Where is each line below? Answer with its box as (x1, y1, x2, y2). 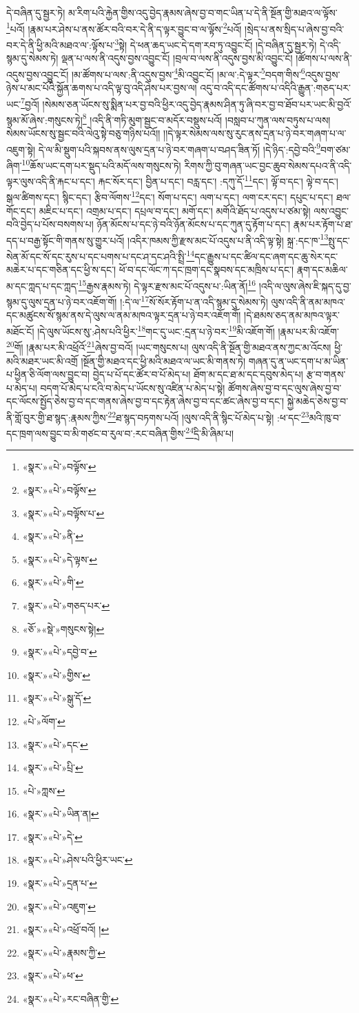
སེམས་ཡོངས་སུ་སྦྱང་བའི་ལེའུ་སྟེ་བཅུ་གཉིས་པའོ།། (6, 126, 161, 140)
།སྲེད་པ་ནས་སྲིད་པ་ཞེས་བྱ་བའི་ (245, 21, 345, 36)
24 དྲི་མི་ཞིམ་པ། (185, 424, 234, 440)
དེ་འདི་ (320, 37, 341, 52)
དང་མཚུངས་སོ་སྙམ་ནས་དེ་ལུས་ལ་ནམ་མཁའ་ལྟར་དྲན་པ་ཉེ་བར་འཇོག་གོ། (6, 308, 241, 322)
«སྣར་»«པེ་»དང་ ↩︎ (22, 737, 88, 751)
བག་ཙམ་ (320, 142, 351, 156)
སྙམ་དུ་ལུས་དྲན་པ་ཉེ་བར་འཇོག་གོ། (6, 294, 117, 309)
